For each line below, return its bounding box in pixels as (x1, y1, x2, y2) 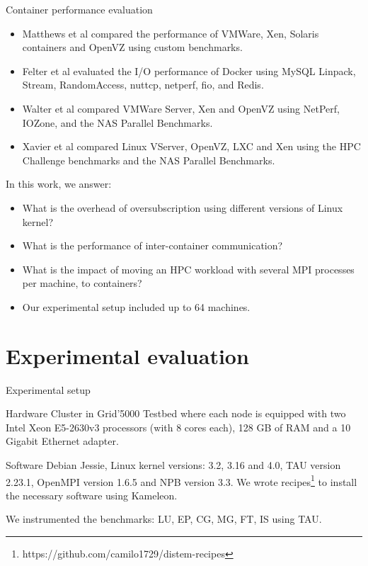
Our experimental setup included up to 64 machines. (22, 299, 251, 314)
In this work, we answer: (6, 176, 112, 191)
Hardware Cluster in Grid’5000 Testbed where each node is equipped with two (6, 406, 346, 421)
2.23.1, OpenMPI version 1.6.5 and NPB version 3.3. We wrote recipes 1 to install (6, 472, 357, 489)
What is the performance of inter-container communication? (22, 238, 283, 253)
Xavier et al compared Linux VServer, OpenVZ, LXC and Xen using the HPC (22, 139, 361, 154)
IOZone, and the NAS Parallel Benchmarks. (22, 115, 213, 130)
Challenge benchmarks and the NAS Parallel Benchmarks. (22, 152, 275, 167)
